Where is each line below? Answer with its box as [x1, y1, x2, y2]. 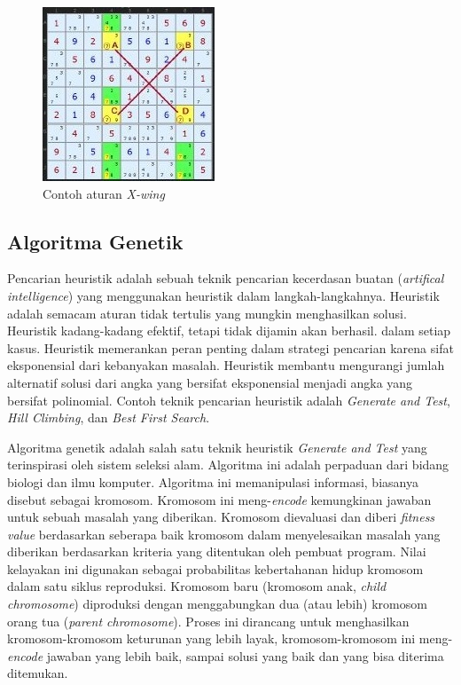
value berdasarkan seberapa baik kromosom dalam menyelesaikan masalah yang [7, 524, 441, 543]
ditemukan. [7, 664, 68, 682]
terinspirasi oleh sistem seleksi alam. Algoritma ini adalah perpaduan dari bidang [7, 455, 449, 474]
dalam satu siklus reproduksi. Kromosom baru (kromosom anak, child [7, 577, 387, 595]
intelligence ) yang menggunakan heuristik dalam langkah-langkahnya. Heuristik [7, 286, 440, 304]
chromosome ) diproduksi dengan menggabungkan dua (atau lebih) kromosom [7, 594, 427, 613]
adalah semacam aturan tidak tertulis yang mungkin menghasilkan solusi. [7, 303, 407, 322]
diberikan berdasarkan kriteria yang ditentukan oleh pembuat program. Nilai [7, 542, 426, 561]
